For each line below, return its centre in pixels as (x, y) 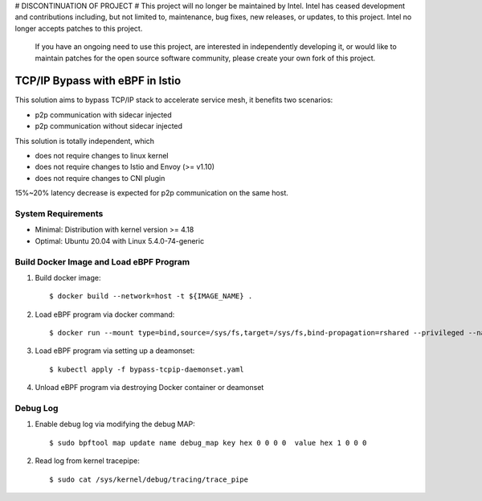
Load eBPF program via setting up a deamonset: (115, 351)
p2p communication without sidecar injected (109, 126)
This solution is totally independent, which (85, 141)
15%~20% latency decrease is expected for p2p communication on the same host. (152, 193)
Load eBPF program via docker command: (105, 314)
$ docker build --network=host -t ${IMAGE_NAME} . (151, 296)
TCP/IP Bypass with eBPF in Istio (98, 81)
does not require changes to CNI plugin (100, 178)
